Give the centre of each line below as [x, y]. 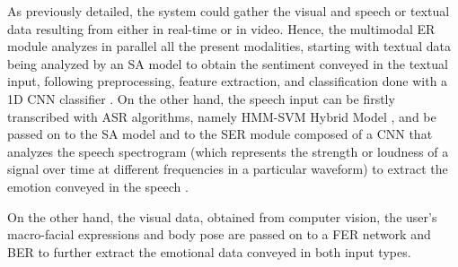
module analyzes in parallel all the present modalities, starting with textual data [229, 46]
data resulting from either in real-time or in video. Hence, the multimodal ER [221, 28]
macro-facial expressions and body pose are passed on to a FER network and [219, 234]
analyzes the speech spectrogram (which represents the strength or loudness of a [228, 151]
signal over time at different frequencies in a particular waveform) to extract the [228, 169]
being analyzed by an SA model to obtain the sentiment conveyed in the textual [228, 63]
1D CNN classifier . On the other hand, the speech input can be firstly [201, 98]
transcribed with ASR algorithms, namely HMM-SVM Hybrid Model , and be [222, 116]
